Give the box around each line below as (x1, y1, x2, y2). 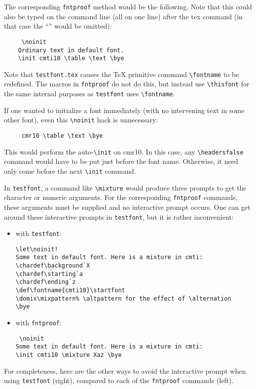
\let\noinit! (15, 245, 58, 253)
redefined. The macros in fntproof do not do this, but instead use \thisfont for (4, 78, 250, 89)
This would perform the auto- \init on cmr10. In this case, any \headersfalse (4, 146, 244, 156)
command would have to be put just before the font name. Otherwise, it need (4, 156, 238, 166)
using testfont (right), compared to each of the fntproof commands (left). (4, 375, 234, 386)
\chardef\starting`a (15, 270, 83, 277)
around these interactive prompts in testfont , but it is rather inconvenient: (4, 211, 234, 222)
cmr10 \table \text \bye (21, 132, 103, 140)
